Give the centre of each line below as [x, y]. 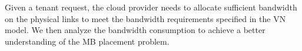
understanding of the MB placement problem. [87, 41]
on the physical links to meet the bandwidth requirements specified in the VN [145, 18]
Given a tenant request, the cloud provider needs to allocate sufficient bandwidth [151, 7]
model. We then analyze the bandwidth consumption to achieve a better [135, 30]
